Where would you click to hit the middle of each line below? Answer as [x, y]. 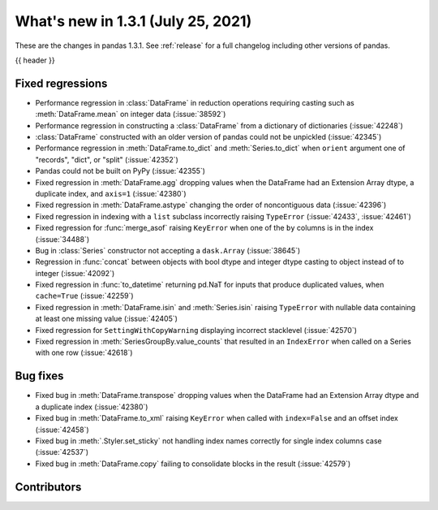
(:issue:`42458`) [62, 430]
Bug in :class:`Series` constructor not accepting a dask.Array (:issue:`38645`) [168, 250]
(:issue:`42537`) [62, 452]
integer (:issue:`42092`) [75, 273]
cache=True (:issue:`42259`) [84, 296]
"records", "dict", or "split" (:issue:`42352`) [107, 159]
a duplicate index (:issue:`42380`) [92, 407]
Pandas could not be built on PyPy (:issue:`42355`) [120, 171]
